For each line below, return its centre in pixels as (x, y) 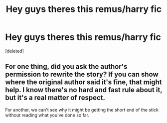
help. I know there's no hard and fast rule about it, (84, 90)
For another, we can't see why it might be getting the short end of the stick (82, 110)
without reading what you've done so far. (47, 115)
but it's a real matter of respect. (55, 98)
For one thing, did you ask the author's (66, 66)
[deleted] (14, 51)
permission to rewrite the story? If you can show (82, 74)
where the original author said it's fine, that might (83, 82)
